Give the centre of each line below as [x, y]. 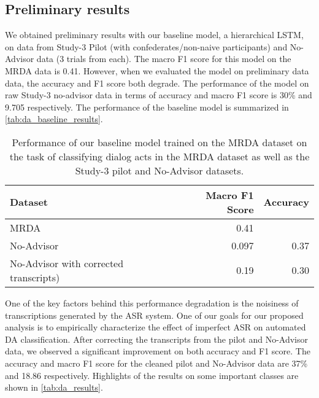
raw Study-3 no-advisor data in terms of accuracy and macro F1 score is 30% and [159, 95]
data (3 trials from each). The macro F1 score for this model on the [164, 59]
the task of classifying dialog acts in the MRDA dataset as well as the [159, 156]
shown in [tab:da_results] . [54, 387]
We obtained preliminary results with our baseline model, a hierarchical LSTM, [154, 35]
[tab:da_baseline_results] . [54, 119]
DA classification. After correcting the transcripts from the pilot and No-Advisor [156, 339]
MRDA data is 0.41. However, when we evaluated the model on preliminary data [157, 70]
